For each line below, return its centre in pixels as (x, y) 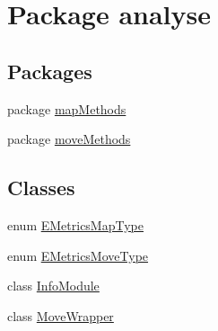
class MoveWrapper (61, 315)
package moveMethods (69, 139)
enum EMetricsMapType (75, 224)
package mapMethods (67, 108)
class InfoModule (53, 286)
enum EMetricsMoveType (78, 255)
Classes (41, 188)
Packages (50, 71)
